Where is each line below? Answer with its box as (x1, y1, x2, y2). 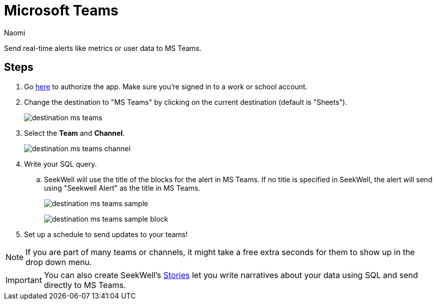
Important (5, 275, 42, 285)
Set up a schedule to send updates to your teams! (24, 230, 188, 239)
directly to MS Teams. (43, 280, 126, 290)
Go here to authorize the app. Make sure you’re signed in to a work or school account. (24, 82, 307, 91)
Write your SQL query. (24, 159, 97, 168)
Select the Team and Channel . (24, 128, 125, 137)
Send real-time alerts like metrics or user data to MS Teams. (4, 43, 201, 52)
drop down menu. (25, 257, 92, 267)
